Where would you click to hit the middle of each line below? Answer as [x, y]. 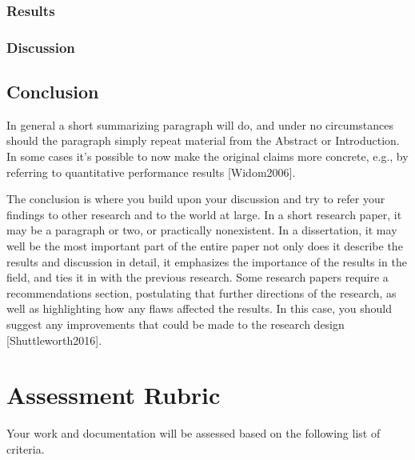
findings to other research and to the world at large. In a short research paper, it [204, 214]
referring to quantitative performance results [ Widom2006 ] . [151, 172]
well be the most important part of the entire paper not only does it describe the [205, 246]
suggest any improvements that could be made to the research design [176, 324]
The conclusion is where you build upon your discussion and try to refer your [196, 199]
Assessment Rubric [114, 395]
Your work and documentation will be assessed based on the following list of [194, 433]
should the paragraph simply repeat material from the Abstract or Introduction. [203, 140]
